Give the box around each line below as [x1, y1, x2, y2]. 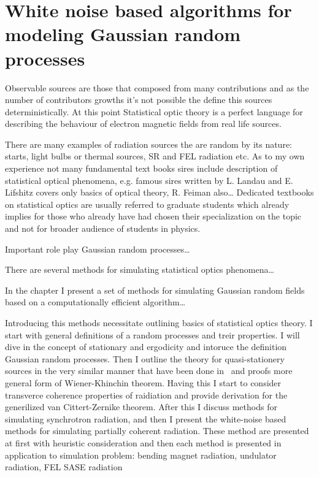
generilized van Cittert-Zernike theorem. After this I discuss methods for [5, 400, 277, 413]
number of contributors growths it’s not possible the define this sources [5, 93, 272, 106]
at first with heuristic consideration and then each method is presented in [5, 436, 282, 449]
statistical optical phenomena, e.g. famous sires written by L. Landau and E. [5, 174, 293, 186]
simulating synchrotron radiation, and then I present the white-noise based [5, 412, 286, 425]
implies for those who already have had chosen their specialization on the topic [5, 210, 302, 223]
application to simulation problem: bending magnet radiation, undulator [5, 448, 277, 461]
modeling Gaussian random [5, 21, 241, 47]
